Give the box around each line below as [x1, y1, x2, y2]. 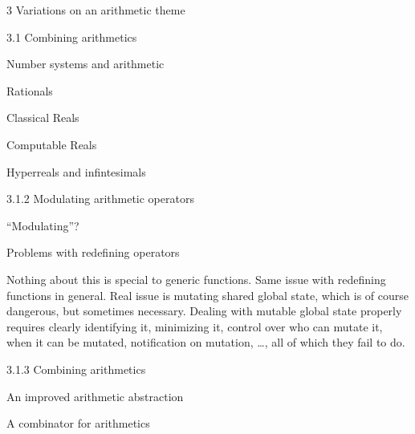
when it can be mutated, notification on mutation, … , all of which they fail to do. [6, 334, 405, 351]
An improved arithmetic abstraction [6, 387, 184, 404]
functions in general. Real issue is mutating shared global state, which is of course [6, 286, 409, 303]
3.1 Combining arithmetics [6, 28, 137, 45]
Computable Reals [6, 136, 97, 152]
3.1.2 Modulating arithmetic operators [6, 190, 194, 207]
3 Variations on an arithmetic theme [6, 2, 185, 18]
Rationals [6, 82, 53, 99]
